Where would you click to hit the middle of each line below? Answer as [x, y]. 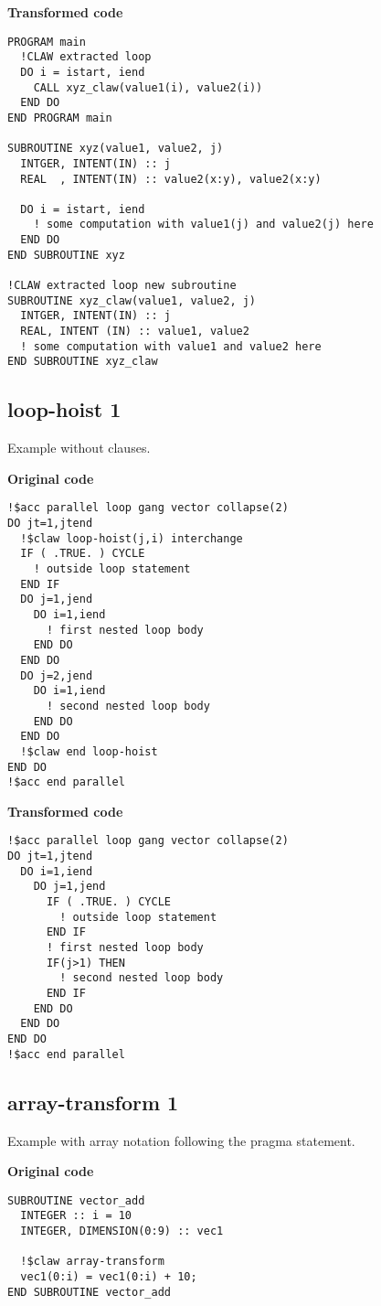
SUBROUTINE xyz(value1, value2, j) [116, 149]
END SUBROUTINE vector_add [89, 1292]
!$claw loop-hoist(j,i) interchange [132, 538]
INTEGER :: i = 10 [76, 1216]
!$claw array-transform [92, 1262]
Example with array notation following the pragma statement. [181, 1140]
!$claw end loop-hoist [89, 751]
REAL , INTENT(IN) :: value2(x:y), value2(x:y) [171, 179]
